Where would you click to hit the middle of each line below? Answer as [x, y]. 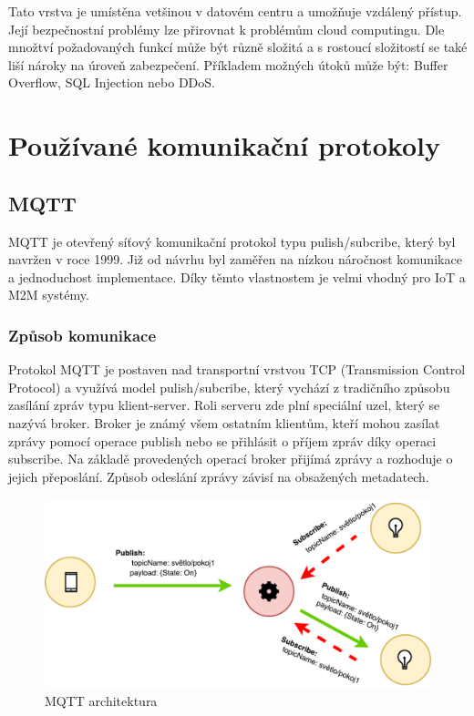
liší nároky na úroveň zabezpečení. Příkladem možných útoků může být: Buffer [228, 64]
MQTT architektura [101, 700]
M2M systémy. [49, 295]
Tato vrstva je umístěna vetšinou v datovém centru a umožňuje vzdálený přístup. [235, 11]
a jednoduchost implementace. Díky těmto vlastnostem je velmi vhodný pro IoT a [237, 276]
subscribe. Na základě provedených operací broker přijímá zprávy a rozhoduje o [231, 459]
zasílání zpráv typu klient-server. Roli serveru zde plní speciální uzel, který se [224, 405]
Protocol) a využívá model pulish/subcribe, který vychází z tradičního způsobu [229, 387]
